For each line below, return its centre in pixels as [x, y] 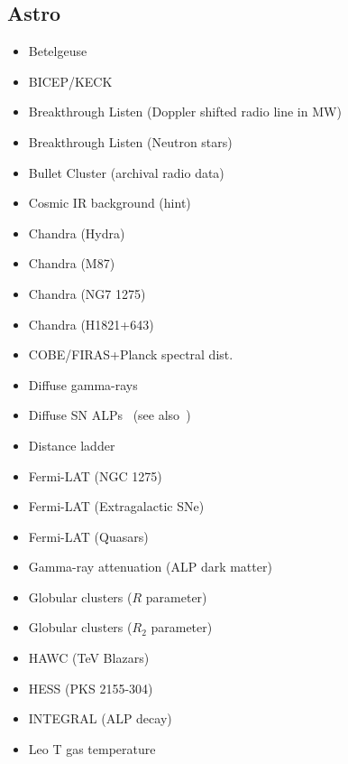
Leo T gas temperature [92, 748]
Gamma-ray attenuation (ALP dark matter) [150, 567]
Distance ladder [72, 445]
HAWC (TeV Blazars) [89, 658]
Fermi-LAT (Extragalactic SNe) [116, 506]
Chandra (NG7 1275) [87, 293]
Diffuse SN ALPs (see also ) [110, 415]
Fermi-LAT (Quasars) [88, 536]
